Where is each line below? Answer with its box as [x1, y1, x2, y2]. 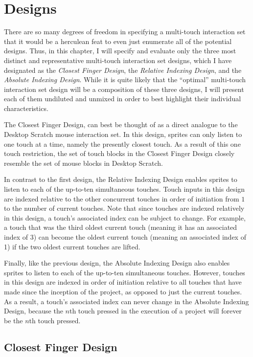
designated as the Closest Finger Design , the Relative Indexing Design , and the [4, 65, 242, 75]
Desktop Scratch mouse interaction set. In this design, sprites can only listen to [4, 129, 242, 139]
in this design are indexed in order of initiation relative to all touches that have [4, 277, 242, 287]
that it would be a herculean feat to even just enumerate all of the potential [4, 36, 232, 46]
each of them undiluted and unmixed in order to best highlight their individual [4, 93, 241, 104]
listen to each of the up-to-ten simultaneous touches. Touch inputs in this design [4, 184, 245, 194]
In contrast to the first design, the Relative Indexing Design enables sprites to [4, 174, 237, 184]
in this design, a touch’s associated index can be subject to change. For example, [4, 212, 246, 223]
